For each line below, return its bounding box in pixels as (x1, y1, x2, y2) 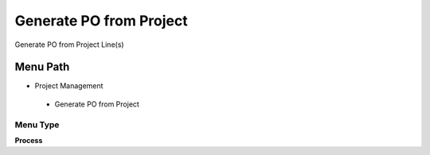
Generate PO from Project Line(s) (14, 40, 124, 49)
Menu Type (14, 119, 60, 130)
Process (14, 135, 43, 145)
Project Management (34, 81, 104, 91)
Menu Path (14, 60, 70, 74)
